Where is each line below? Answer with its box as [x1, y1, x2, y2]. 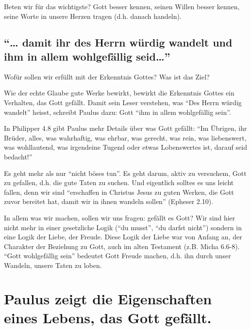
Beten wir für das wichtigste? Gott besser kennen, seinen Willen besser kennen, [4, 1, 240, 11]
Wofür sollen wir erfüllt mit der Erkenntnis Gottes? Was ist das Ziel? [4, 71, 210, 81]
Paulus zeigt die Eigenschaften [4, 288, 212, 308]
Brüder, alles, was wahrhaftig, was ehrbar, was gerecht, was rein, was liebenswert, [4, 132, 247, 142]
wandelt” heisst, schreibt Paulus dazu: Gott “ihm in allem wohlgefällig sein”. [4, 107, 231, 117]
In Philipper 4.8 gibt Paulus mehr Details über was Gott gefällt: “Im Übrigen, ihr [4, 123, 247, 133]
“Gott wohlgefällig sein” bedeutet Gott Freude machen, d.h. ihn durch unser [4, 251, 231, 261]
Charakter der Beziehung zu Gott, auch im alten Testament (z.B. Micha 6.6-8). [4, 241, 240, 251]
